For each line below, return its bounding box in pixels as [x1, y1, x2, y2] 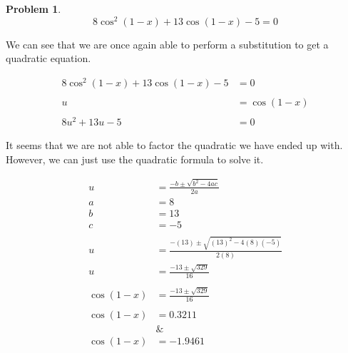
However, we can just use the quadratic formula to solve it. [6, 151, 264, 166]
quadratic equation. [6, 51, 91, 66]
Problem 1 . [6, 1, 61, 16]
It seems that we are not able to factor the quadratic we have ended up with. [6, 138, 343, 153]
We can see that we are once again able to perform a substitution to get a [6, 36, 329, 51]
